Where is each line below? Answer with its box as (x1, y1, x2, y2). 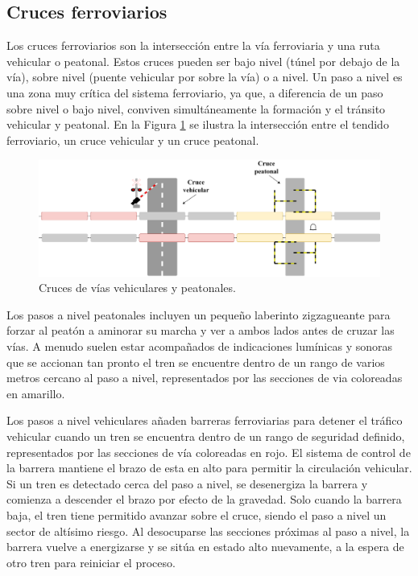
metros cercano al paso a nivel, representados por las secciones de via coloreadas (6, 369, 403, 386)
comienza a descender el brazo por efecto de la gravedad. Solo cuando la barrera (6, 491, 402, 508)
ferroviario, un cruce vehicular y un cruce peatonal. (6, 131, 259, 148)
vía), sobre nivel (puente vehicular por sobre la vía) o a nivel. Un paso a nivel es (6, 68, 403, 85)
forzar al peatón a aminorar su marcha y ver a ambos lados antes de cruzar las (6, 322, 395, 339)
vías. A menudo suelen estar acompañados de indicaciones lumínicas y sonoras (6, 338, 392, 355)
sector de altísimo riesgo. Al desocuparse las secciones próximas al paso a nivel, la (6, 522, 410, 539)
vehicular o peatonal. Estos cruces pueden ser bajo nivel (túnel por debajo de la (6, 52, 400, 69)
